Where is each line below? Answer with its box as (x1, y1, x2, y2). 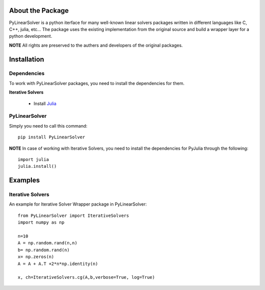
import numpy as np (18, 220, 65, 225)
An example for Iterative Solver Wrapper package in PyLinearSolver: (9, 201, 147, 207)
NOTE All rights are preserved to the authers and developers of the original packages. (9, 42, 183, 48)
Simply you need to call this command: (9, 123, 88, 129)
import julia (18, 157, 49, 162)
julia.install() (18, 163, 57, 169)
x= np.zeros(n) (18, 254, 54, 260)
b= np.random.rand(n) (18, 247, 70, 253)
